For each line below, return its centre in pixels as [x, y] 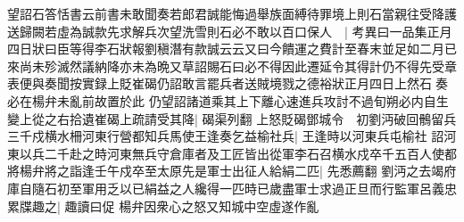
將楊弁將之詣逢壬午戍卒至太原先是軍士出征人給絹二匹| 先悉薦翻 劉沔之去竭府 [232, 171]
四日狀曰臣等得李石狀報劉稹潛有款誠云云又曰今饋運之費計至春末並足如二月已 [232, 49]
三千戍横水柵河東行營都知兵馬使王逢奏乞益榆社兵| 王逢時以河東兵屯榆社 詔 [226, 136]
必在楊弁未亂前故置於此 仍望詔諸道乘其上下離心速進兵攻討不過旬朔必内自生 [228, 100]
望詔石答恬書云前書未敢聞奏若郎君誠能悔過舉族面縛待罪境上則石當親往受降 [226, 13]
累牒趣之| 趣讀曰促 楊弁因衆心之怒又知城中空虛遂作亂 [163, 206]
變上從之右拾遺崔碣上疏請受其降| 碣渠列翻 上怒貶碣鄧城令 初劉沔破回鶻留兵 [232, 118]
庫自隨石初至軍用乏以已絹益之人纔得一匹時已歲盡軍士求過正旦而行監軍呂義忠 [232, 188]
